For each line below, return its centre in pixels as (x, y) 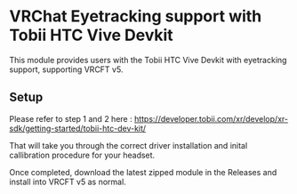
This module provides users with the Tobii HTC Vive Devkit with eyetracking (148, 60)
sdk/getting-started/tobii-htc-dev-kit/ (78, 128)
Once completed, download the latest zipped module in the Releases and (143, 172)
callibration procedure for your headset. (82, 155)
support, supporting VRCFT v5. (66, 69)
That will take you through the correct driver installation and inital (128, 145)
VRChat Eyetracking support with (136, 16)
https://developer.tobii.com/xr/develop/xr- (211, 118)
